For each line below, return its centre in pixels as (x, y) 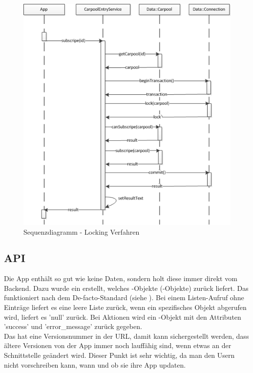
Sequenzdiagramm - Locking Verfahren (82, 231)
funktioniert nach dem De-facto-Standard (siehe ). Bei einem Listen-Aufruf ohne (124, 297)
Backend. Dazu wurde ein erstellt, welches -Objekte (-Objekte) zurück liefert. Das (126, 288)
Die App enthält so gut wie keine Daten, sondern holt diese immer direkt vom (121, 278)
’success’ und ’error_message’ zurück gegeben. (73, 326)
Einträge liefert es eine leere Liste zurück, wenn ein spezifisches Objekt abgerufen (125, 307)
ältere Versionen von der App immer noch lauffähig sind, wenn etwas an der (118, 345)
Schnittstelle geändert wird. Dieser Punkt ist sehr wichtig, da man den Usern (119, 355)
